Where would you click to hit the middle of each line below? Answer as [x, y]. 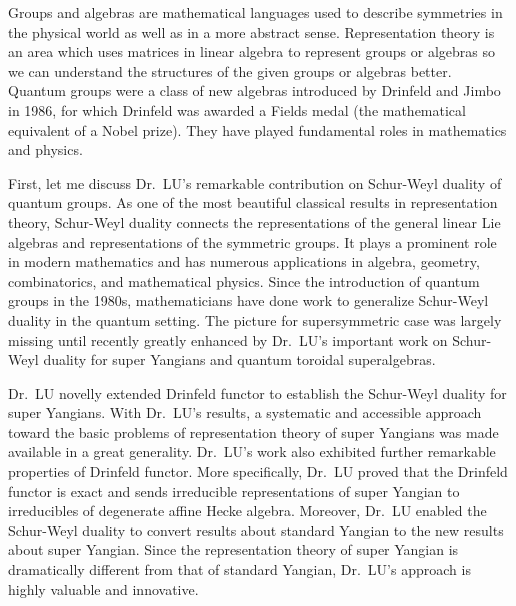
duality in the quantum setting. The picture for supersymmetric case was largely [255, 319]
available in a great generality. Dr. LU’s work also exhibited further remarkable [252, 451]
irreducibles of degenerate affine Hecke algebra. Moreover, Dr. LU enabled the [247, 510]
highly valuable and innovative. [103, 588]
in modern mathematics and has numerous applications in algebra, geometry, [244, 261]
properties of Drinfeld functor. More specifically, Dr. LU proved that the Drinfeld [258, 471]
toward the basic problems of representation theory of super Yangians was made [253, 431]
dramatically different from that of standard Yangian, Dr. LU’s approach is [239, 569]
